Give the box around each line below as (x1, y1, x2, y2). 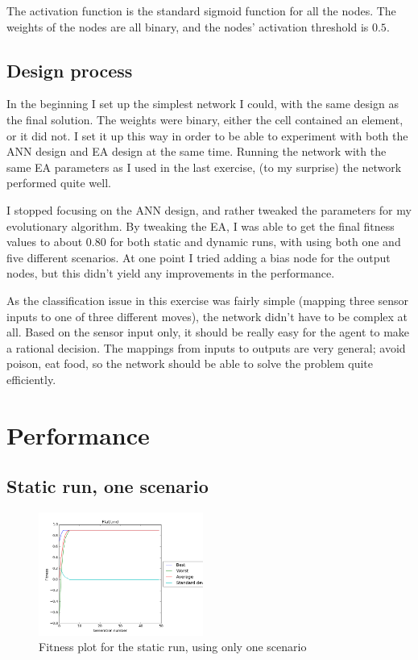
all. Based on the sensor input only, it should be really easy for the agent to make (6, 324, 410, 340)
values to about (6, 233, 83, 250)
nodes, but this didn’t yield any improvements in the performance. (6, 265, 335, 282)
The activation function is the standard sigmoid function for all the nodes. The (6, 2, 396, 19)
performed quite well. (6, 174, 111, 191)
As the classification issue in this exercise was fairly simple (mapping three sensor (6, 291, 409, 308)
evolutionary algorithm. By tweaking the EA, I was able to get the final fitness (6, 217, 395, 234)
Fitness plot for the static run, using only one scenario (39, 638, 307, 655)
